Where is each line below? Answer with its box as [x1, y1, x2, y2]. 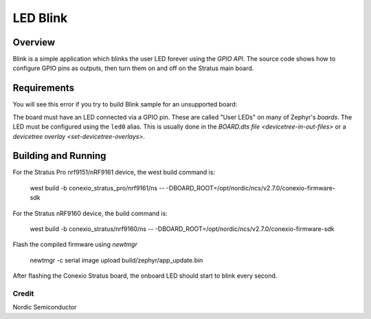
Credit [12, 289, 34, 298]
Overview [12, 36, 56, 48]
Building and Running [12, 150, 106, 162]
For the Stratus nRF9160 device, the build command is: [12, 209, 168, 217]
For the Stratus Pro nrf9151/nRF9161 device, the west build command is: [12, 168, 216, 177]
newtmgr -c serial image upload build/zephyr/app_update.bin [30, 256, 203, 264]
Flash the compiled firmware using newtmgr [12, 241, 137, 249]
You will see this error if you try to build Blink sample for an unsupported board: [12, 100, 238, 109]
